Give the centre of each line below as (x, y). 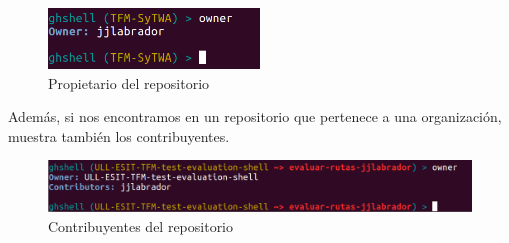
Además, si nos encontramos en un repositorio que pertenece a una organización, (255, 116)
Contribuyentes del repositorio (141, 225)
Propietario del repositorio (129, 82)
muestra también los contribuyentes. (119, 135)
